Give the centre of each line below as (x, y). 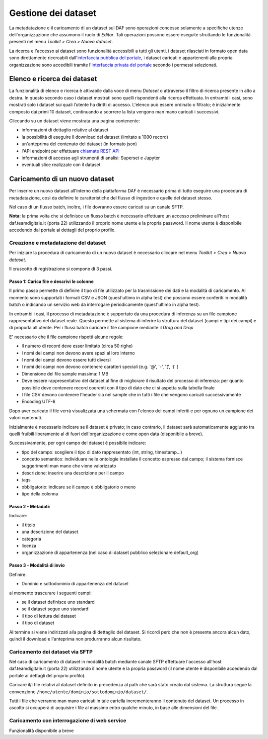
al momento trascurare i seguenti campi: (50, 593)
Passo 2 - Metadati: (30, 507)
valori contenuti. (26, 418)
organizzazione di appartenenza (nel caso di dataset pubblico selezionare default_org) (110, 553)
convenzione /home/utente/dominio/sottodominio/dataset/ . (79, 692)
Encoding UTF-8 (38, 402)
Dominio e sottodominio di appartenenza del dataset (75, 584)
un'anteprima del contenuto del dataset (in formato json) (79, 144)
